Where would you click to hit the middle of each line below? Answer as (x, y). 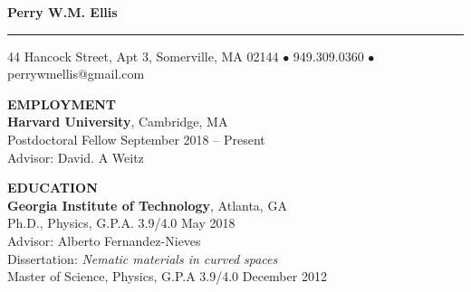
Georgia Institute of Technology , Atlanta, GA (147, 205)
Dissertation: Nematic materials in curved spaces (143, 258)
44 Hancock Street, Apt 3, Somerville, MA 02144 (143, 56)
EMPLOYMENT (62, 104)
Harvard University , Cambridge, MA (118, 122)
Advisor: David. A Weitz (76, 157)
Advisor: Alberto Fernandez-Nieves (104, 240)
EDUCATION (53, 188)
